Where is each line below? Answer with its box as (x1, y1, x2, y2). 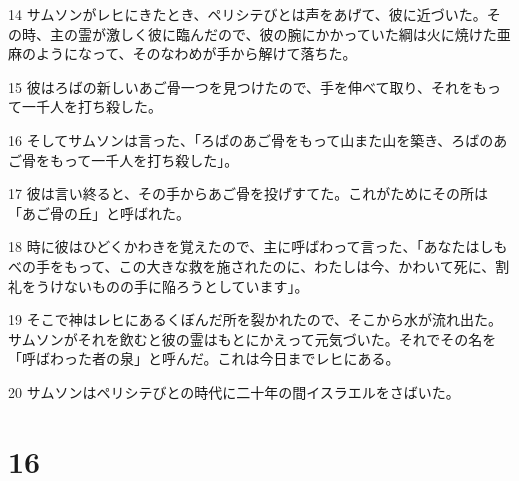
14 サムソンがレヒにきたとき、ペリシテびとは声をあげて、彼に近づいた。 (8, 4, 487, 24)
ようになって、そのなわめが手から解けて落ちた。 (35, 43, 357, 64)
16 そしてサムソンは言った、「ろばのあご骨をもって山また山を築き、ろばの (8, 129, 494, 150)
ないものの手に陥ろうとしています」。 (63, 275, 309, 296)
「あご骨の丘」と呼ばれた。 (8, 202, 190, 223)
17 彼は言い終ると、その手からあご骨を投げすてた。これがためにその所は (8, 183, 488, 204)
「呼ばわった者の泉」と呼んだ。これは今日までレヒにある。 (8, 348, 400, 369)
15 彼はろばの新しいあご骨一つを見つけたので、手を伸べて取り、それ (8, 76, 459, 97)
